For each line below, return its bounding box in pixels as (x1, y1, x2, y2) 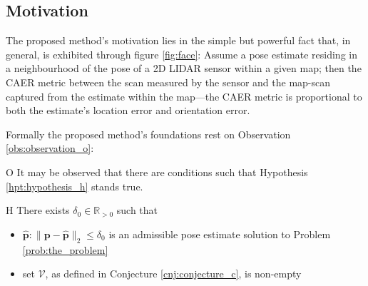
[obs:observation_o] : (6, 141, 94, 155)
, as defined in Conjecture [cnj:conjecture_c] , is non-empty (45, 266, 302, 281)
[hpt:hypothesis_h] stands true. (6, 178, 143, 193)
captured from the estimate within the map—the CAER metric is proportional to (6, 88, 362, 103)
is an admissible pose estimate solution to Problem (108, 226, 331, 241)
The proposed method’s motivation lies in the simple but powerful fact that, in (6, 33, 351, 48)
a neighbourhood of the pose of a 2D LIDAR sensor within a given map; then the (6, 61, 362, 76)
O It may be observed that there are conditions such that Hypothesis (6, 164, 308, 179)
